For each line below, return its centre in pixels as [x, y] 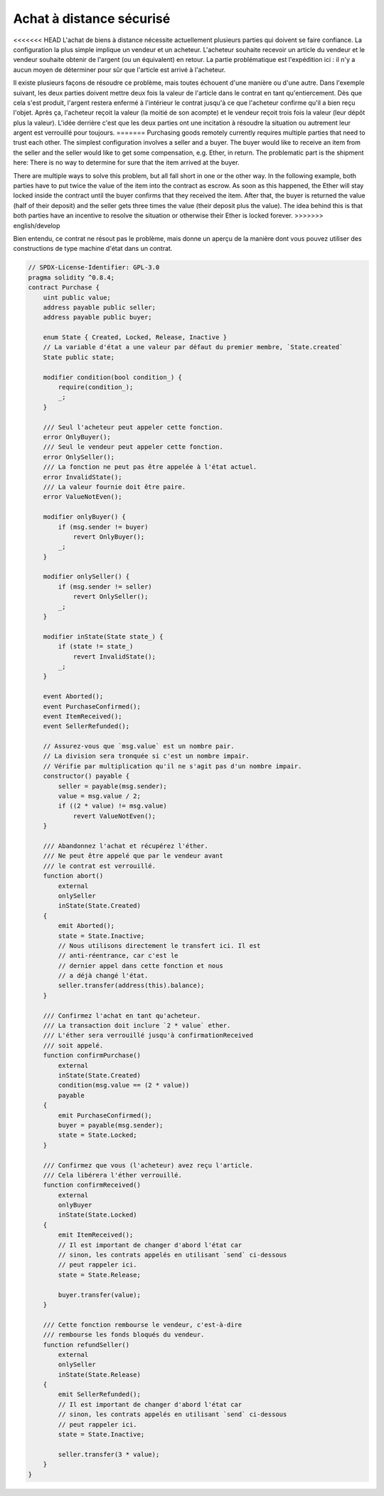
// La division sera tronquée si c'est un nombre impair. [146, 756]
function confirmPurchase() [92, 1056]
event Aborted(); [73, 696]
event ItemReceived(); [82, 716]
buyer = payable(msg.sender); [111, 1125]
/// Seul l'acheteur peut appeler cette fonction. [133, 427]
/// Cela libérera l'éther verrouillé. [113, 1175]
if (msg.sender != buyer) [103, 527]
